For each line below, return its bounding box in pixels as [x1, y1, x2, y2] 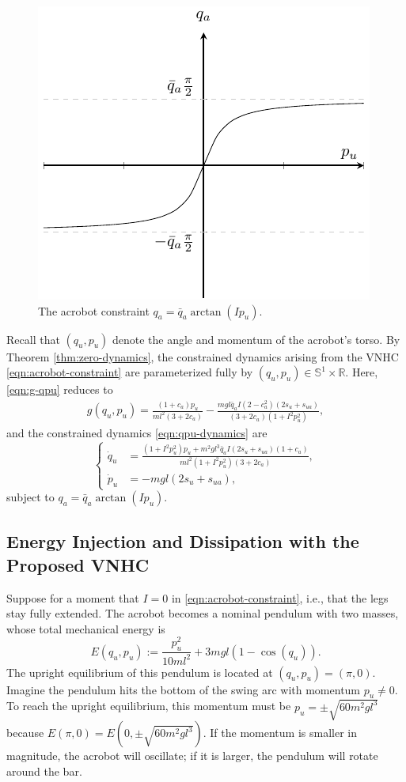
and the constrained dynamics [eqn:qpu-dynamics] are [6, 425, 268, 441]
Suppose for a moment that [6, 589, 139, 606]
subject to [6, 489, 55, 505]
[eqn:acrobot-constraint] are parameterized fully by [6, 364, 253, 380]
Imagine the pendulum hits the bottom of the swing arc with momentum [6, 681, 361, 697]
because [6, 724, 44, 740]
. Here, [345, 364, 378, 380]
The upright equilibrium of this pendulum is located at [6, 663, 273, 680]
